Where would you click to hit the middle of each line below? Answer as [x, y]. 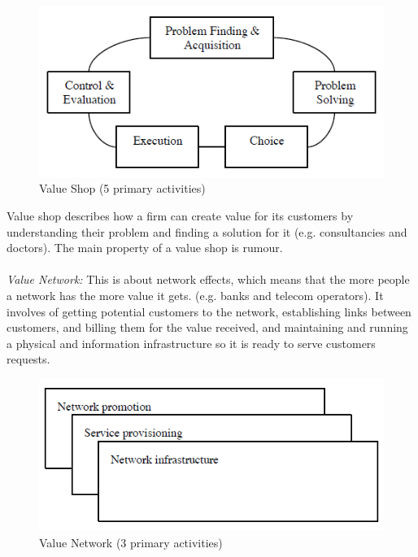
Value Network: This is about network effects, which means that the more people [208, 279]
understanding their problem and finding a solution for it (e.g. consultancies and [207, 231]
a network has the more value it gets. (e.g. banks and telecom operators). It [195, 295]
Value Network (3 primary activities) [131, 542]
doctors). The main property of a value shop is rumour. [145, 248]
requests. [28, 359]
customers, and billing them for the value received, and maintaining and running [207, 327]
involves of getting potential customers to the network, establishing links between [209, 311]
